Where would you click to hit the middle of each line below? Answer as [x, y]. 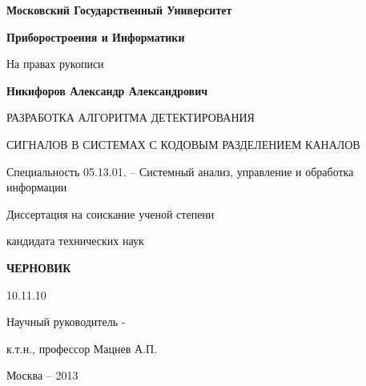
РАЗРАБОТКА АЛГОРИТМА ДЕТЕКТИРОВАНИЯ [131, 117]
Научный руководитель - [66, 322]
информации [37, 187]
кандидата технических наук [75, 241]
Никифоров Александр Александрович [107, 90]
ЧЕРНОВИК [39, 267]
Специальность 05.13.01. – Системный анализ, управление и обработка [180, 171]
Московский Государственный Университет [119, 10]
